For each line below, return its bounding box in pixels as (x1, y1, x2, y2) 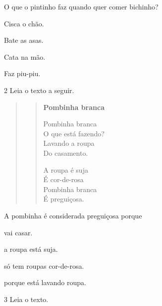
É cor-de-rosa (43, 174, 84, 185)
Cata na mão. (4, 51, 46, 62)
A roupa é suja (43, 164, 88, 175)
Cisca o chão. (4, 18, 44, 28)
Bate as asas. (4, 35, 44, 45)
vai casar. (4, 227, 33, 237)
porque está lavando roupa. (4, 277, 86, 288)
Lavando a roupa (43, 138, 95, 148)
